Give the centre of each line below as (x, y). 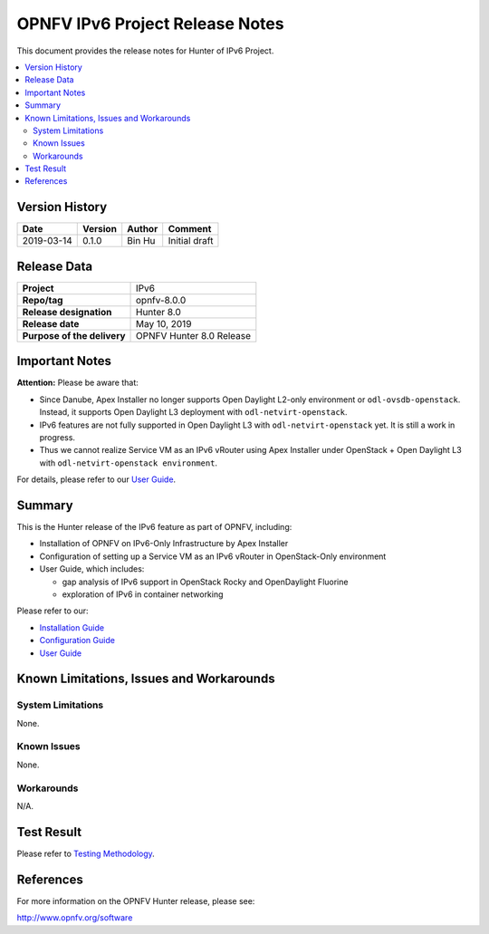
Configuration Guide (77, 640)
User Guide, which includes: (92, 569)
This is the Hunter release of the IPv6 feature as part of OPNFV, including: (154, 527)
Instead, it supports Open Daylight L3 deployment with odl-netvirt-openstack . (193, 412)
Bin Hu (141, 241)
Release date (51, 323)
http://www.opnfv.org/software (75, 918)
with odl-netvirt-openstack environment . (128, 463)
